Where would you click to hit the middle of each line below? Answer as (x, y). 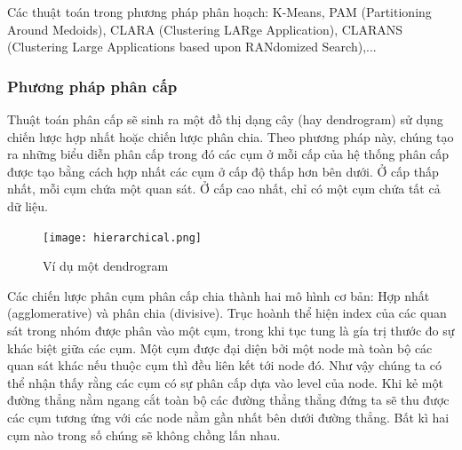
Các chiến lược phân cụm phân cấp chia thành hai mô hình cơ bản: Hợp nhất (219, 295)
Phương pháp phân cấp (92, 86)
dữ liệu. (28, 205)
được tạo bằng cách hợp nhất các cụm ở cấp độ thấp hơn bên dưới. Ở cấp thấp (223, 171)
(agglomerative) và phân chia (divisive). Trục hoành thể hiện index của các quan (227, 313)
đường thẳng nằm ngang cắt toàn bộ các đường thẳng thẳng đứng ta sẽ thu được (228, 400)
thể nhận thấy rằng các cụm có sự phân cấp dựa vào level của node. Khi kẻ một (225, 382)
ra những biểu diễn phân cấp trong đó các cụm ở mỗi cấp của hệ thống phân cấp (228, 154)
